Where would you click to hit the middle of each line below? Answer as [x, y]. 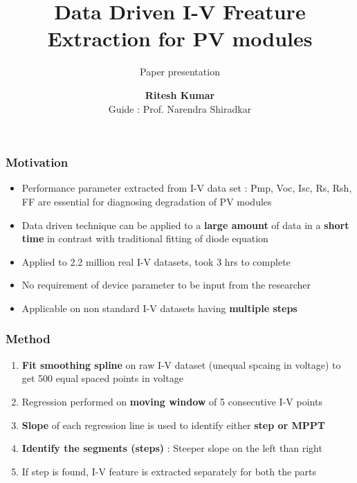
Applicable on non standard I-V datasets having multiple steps [159, 308]
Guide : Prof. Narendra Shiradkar [180, 108]
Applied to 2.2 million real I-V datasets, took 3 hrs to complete [156, 261]
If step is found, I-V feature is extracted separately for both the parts [169, 471]
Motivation [37, 162]
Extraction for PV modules [180, 38]
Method [28, 339]
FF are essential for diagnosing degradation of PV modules [147, 201]
